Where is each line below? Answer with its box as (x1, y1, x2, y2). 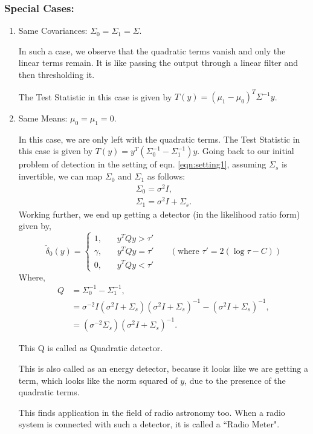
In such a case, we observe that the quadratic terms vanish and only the (18, 44, 286, 57)
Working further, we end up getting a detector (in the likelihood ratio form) (18, 207, 300, 220)
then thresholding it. (18, 68, 95, 80)
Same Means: (18, 112, 68, 125)
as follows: (147, 170, 186, 183)
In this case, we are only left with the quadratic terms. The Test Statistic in (18, 132, 300, 145)
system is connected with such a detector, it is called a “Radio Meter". (18, 418, 280, 430)
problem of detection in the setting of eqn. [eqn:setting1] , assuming (18, 158, 266, 170)
